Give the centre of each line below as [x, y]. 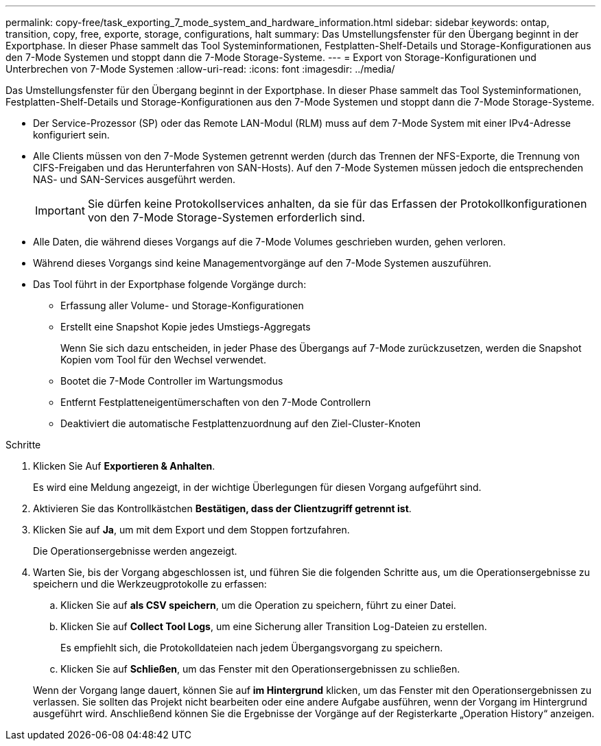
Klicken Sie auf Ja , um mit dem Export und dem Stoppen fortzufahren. [191, 530]
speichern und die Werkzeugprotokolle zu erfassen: [150, 584]
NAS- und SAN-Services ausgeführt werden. [134, 179]
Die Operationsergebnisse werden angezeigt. [135, 551]
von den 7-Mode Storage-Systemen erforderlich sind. [226, 217]
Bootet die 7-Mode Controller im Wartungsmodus [172, 381]
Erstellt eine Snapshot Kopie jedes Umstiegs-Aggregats [186, 327]
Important [60, 210]
